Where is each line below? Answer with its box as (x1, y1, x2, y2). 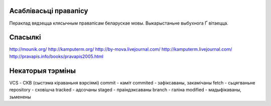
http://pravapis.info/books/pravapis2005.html (9, 53, 104, 59)
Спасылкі (9, 33, 41, 42)
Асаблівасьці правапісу (9, 7, 88, 15)
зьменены (9, 93, 31, 100)
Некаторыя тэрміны (9, 66, 76, 75)
